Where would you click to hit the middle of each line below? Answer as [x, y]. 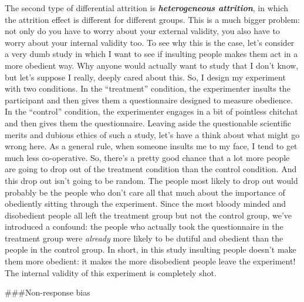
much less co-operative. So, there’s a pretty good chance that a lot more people [147, 157]
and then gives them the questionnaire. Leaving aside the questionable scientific [148, 123]
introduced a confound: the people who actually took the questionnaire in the [144, 226]
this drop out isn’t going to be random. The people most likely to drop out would [151, 180]
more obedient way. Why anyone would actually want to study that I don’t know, [152, 65]
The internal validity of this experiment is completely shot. [111, 272]
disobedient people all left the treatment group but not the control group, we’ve [148, 215]
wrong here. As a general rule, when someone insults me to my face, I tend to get [151, 146]
